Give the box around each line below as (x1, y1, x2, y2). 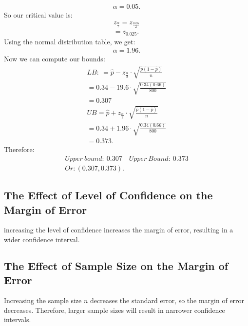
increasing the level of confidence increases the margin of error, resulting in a (4, 225, 233, 235)
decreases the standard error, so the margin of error (90, 295, 245, 306)
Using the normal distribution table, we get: (4, 36, 135, 46)
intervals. (4, 314, 31, 325)
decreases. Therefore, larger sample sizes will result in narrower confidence (4, 305, 225, 315)
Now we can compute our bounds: (4, 54, 105, 64)
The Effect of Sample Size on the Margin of (4, 258, 229, 273)
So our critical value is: (4, 10, 73, 20)
